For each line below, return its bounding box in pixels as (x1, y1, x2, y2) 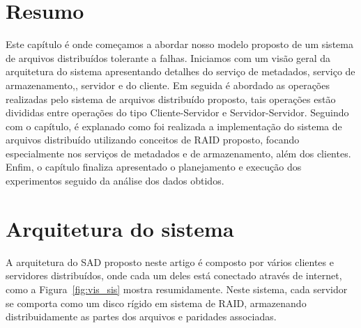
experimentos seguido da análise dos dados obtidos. (6, 173, 224, 188)
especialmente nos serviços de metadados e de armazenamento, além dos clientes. (6, 146, 351, 160)
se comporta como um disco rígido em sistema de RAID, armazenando (6, 295, 307, 310)
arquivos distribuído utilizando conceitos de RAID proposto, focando (6, 132, 300, 147)
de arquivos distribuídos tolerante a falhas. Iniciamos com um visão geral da (6, 50, 331, 65)
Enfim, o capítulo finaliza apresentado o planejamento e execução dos (6, 159, 302, 174)
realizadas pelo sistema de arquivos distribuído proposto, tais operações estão (6, 91, 336, 106)
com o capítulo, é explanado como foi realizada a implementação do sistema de (6, 118, 342, 133)
